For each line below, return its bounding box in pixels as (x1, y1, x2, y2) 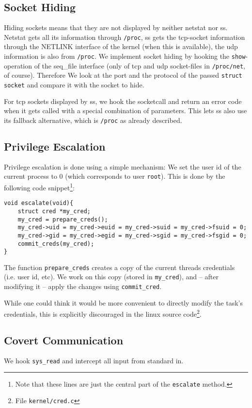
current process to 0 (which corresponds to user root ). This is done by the (4, 171, 225, 181)
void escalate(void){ (4, 200, 74, 207)
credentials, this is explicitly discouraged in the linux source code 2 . (4, 307, 202, 319)
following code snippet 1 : (4, 181, 75, 192)
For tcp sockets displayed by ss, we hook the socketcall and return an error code (4, 96, 242, 106)
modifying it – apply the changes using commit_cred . (4, 281, 162, 291)
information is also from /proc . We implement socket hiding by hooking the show (4, 51, 246, 61)
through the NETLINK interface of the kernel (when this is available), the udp (4, 41, 238, 51)
